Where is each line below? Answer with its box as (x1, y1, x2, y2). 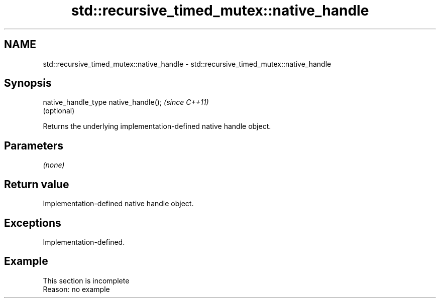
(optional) (43, 106, 75, 115)
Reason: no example (43, 284, 110, 293)
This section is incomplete (43, 276, 130, 285)
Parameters (4, 139, 63, 152)
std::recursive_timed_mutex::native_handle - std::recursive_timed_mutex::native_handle (43, 59, 332, 68)
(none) (43, 161, 65, 170)
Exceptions (4, 216, 61, 229)
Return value (4, 178, 69, 191)
